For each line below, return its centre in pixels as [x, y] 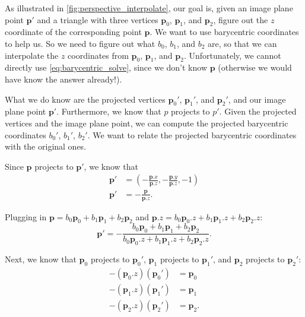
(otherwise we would [255, 67]
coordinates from [98, 55]
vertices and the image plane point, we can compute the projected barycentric [147, 123]
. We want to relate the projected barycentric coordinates [192, 134]
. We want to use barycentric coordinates [224, 32]
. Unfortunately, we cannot [232, 55]
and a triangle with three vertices [98, 19]
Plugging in [26, 216]
